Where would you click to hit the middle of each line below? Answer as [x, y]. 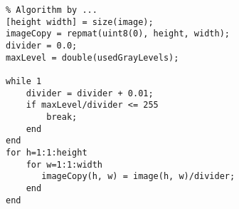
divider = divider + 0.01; [90, 93]
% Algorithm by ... [52, 10]
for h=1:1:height [47, 152]
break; [62, 117]
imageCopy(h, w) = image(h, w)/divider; [138, 177]
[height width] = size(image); [80, 22]
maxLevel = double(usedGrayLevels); [92, 57]
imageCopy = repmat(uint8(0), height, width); [118, 34]
